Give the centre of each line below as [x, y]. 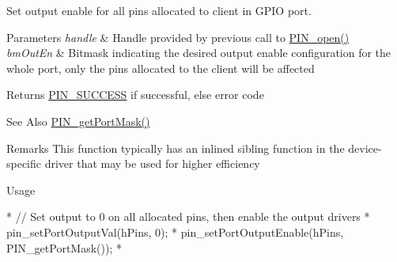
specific [24, 163]
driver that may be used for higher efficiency [152, 163]
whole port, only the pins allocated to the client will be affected [161, 68]
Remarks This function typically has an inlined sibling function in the [176, 148]
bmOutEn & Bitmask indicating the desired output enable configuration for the [199, 53]
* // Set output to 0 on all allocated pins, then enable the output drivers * [188, 216]
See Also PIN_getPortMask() [78, 121]
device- [365, 148]
